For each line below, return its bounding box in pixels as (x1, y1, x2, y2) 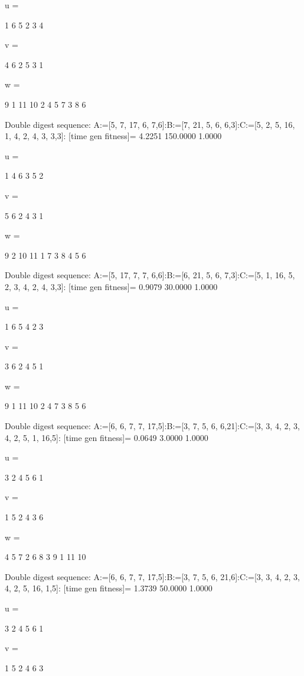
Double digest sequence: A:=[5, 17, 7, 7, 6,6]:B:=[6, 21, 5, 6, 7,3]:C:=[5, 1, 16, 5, (5, 269, 295, 281)
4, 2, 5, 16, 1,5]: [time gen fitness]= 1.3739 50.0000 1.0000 (5, 582, 213, 594)
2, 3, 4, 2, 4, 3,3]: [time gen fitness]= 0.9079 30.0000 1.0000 (5, 280, 218, 292)
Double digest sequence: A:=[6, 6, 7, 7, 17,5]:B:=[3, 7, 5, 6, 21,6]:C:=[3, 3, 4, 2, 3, (5, 570, 300, 582)
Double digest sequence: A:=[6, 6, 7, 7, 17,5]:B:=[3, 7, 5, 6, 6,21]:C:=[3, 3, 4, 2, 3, (5, 420, 300, 432)
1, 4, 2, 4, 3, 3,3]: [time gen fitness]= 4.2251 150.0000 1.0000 (5, 130, 222, 142)
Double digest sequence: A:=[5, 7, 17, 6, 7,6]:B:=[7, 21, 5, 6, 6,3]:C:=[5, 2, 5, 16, (5, 118, 295, 130)
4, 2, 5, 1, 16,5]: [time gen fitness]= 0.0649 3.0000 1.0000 (5, 431, 208, 443)
